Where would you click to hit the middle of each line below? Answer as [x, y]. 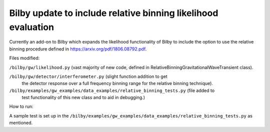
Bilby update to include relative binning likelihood [114, 13]
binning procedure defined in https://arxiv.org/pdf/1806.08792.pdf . [78, 49]
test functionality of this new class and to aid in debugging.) [83, 97]
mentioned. [21, 123]
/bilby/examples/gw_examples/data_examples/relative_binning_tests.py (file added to [112, 90]
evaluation [32, 27]
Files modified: [24, 58]
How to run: [21, 106]
